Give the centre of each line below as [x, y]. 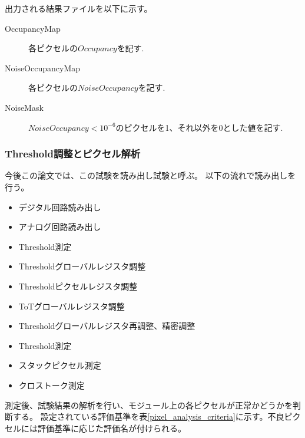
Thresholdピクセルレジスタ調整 [78, 286]
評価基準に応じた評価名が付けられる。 [112, 428]
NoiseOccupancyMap [43, 67]
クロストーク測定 [52, 385]
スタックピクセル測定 [60, 365]
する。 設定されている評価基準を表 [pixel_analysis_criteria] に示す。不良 [148, 416]
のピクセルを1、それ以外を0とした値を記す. [199, 127]
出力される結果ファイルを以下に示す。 [79, 8]
